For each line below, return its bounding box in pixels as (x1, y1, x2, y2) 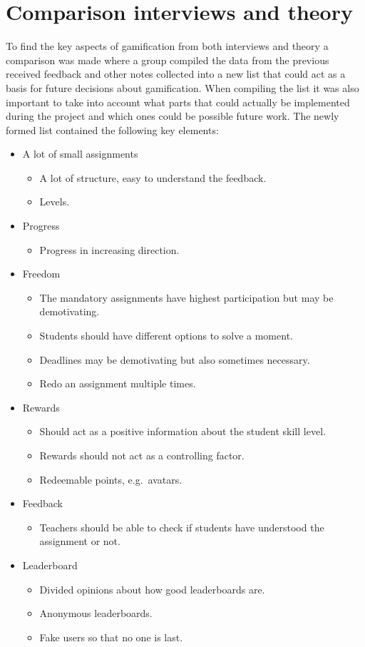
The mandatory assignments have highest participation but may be (39, 290, 334, 305)
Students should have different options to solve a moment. (39, 328, 293, 343)
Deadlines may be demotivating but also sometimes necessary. (39, 352, 310, 367)
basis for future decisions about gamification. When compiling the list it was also (6, 80, 359, 95)
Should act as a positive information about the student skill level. (39, 424, 326, 439)
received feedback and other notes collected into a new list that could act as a (6, 66, 346, 81)
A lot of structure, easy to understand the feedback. (39, 170, 267, 185)
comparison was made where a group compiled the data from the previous (6, 52, 329, 67)
